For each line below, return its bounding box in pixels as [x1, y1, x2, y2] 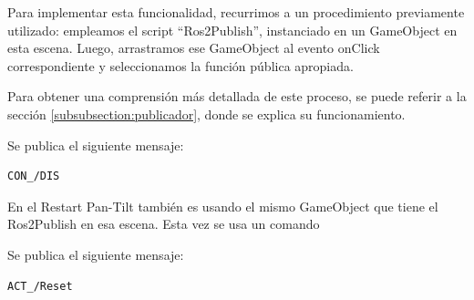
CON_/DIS [7, 170, 60, 183]
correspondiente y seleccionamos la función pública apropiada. [7, 56, 354, 75]
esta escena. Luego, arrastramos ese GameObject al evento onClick [7, 38, 380, 57]
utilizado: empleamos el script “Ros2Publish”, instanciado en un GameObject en [7, 20, 458, 39]
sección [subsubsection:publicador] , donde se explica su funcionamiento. [7, 104, 406, 123]
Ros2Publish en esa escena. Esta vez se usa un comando [7, 214, 320, 233]
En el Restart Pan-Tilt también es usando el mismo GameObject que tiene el [7, 196, 438, 215]
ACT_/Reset [7, 279, 73, 293]
